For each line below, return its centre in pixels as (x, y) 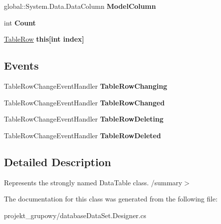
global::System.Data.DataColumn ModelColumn (80, 6)
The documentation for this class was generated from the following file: (111, 199)
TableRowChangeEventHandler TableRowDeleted (83, 135)
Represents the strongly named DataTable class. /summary (93, 182)
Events (21, 65)
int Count (20, 22)
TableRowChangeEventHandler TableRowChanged (84, 102)
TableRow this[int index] (44, 39)
